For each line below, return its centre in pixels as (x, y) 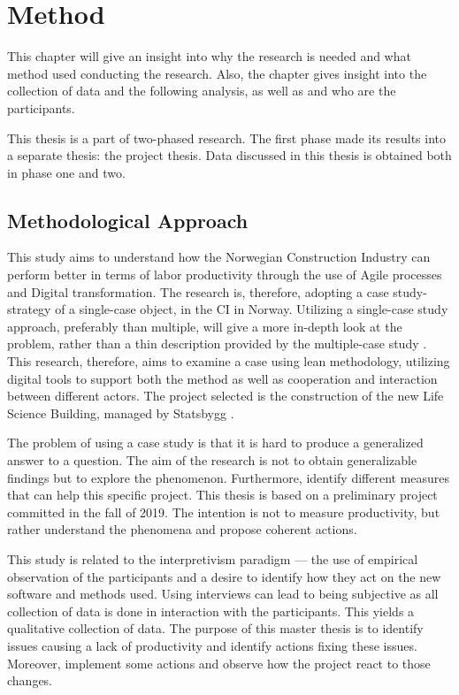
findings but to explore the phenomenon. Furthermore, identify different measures (229, 477)
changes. (30, 680)
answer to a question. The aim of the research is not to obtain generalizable (212, 460)
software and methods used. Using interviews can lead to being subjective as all (223, 594)
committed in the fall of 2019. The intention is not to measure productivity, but (224, 512)
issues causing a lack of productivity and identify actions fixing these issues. (212, 645)
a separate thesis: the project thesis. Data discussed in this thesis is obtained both (229, 155)
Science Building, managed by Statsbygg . (121, 412)
